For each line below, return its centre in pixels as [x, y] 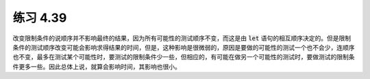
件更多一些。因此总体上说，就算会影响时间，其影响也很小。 [97, 66]
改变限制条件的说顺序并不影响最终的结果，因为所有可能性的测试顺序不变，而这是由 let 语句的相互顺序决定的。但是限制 [182, 38]
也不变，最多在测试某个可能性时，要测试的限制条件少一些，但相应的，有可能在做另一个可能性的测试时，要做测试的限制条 [184, 57]
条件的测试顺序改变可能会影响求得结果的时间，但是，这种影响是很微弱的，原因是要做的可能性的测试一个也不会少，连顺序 [184, 47]
